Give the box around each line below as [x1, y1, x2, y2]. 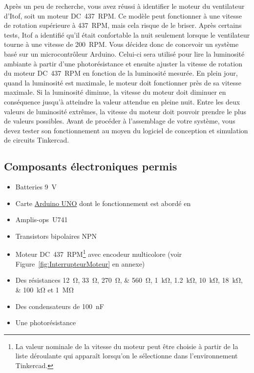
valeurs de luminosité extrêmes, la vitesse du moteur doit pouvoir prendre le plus [4, 106, 247, 116]
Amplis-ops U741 [15, 214, 68, 225]
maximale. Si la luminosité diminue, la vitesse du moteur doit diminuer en [4, 87, 226, 97]
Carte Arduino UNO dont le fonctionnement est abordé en [15, 198, 191, 208]
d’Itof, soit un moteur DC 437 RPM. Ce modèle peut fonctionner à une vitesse [4, 10, 242, 21]
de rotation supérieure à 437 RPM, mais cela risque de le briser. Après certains [4, 20, 242, 30]
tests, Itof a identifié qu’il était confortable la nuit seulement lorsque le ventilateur [4, 29, 250, 40]
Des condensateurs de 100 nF [15, 301, 104, 311]
